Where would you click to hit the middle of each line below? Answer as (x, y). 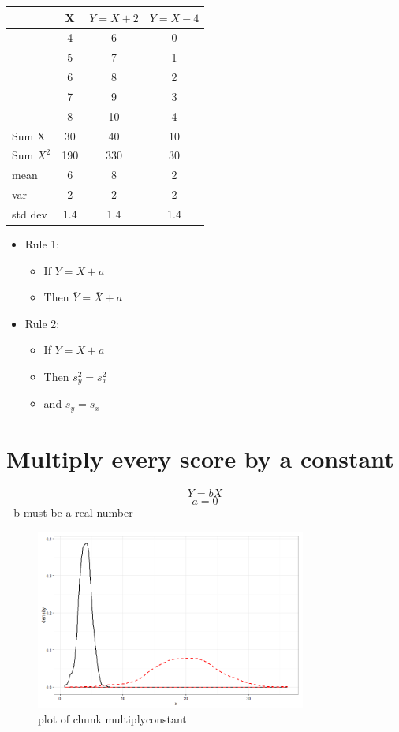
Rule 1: (42, 244)
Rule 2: (42, 323)
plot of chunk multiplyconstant (112, 719)
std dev (30, 213)
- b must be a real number (70, 512)
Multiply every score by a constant (200, 459)
